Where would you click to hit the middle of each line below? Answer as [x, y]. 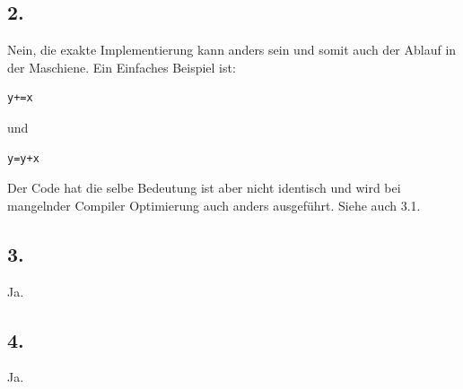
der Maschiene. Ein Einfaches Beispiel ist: [122, 67]
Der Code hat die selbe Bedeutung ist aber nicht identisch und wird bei [204, 188]
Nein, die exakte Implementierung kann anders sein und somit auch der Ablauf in [232, 50]
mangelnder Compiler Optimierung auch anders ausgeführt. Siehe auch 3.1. [214, 205]
